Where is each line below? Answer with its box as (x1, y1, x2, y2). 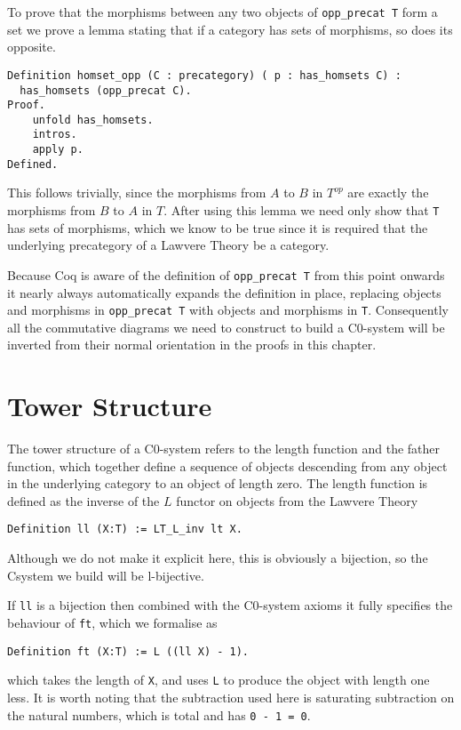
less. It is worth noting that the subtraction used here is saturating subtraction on (7, 687, 455, 706)
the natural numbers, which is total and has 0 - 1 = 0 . (7, 705, 311, 724)
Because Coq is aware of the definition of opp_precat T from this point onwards (7, 265, 445, 284)
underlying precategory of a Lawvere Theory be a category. (7, 236, 330, 254)
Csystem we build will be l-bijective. (7, 566, 204, 584)
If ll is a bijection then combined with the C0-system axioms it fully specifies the (7, 596, 453, 614)
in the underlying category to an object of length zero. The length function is (7, 474, 428, 493)
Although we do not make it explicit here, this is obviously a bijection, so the (7, 549, 428, 567)
